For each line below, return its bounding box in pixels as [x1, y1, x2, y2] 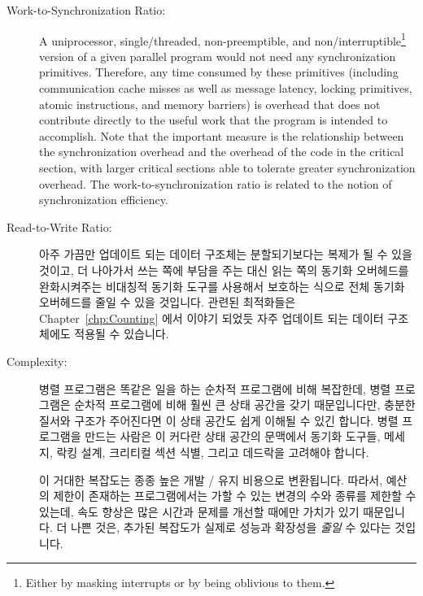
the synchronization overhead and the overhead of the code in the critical [39, 143, 404, 160]
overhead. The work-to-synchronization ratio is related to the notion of [39, 175, 392, 192]
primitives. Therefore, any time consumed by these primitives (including [39, 63, 399, 80]
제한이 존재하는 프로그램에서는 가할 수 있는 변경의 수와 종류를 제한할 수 [53, 487, 416, 504]
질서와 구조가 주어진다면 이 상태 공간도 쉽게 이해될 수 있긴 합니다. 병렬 [39, 411, 399, 429]
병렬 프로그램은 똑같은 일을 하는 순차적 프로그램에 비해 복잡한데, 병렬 [39, 380, 391, 397]
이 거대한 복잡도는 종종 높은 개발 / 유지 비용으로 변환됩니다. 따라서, [39, 471, 383, 488]
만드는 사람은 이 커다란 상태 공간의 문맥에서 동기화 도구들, [85, 428, 381, 445]
